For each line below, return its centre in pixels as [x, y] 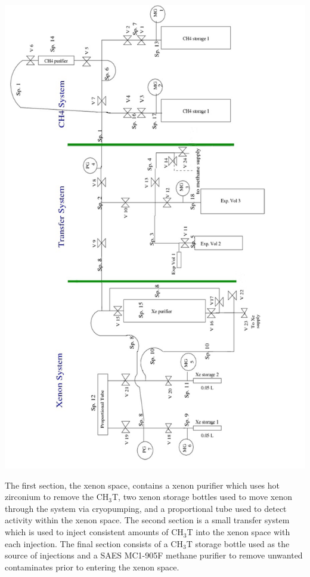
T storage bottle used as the [238, 543]
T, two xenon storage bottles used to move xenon [202, 497]
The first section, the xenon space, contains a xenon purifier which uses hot [142, 485]
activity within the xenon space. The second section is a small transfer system [147, 520]
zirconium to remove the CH [57, 497]
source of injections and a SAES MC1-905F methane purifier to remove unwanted [154, 555]
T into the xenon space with [238, 532]
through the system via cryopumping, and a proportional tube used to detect [146, 508]
